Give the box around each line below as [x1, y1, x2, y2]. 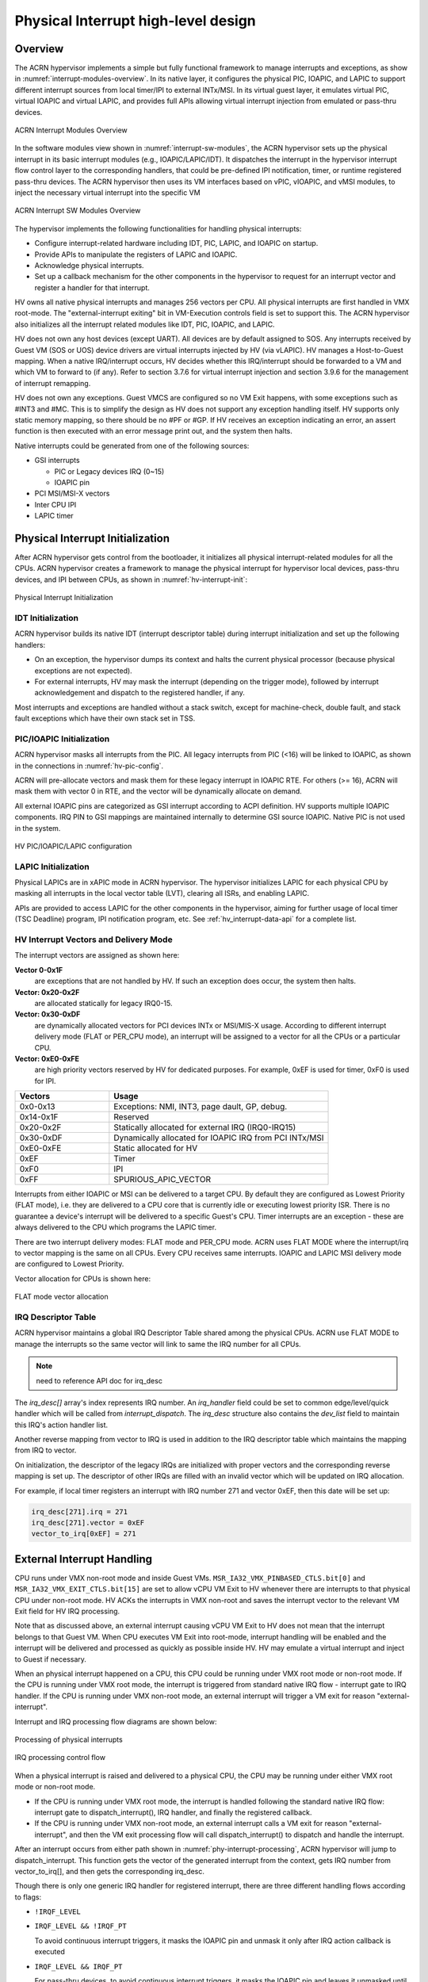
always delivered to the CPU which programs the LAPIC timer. [14, 1222, 217, 1232]
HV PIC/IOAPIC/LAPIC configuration [14, 841, 132, 851]
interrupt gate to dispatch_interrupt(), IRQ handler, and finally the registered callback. [34, 1808, 312, 1817]
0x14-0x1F [19, 1112, 59, 1123]
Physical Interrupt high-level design [14, 12, 257, 29]
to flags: [14, 1892, 42, 1902]
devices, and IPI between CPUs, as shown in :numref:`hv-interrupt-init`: [14, 575, 248, 584]
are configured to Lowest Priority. [14, 1259, 124, 1268]
